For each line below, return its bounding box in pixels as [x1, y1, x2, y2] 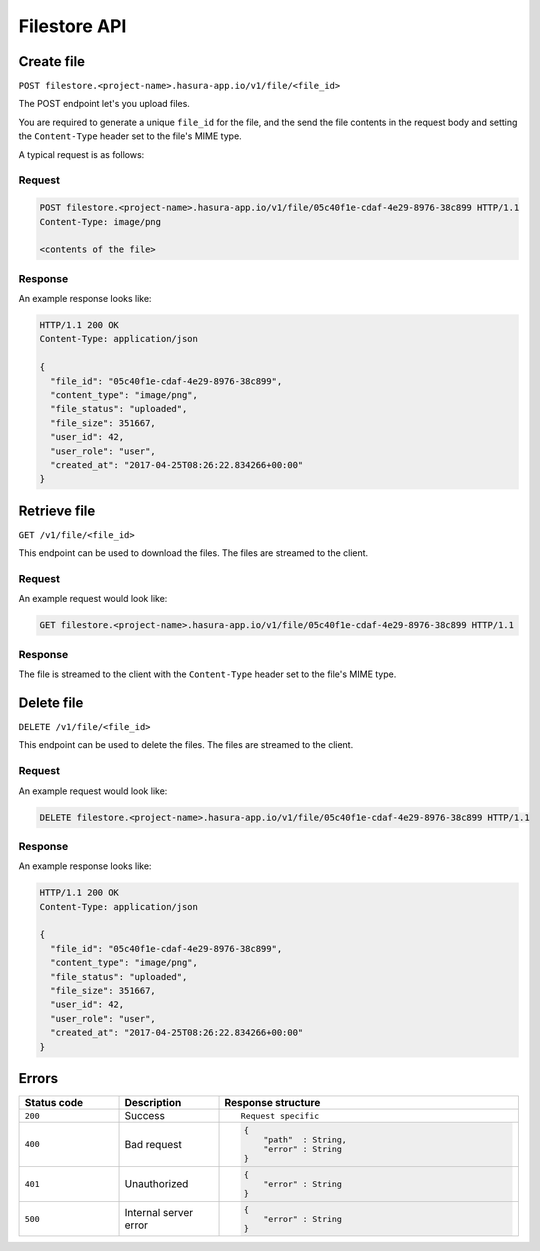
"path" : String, [263, 1134, 347, 1145]
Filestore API [18, 15, 127, 37]
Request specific [240, 1110, 320, 1121]
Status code [24, 1096, 84, 1110]
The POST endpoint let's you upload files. [18, 98, 190, 110]
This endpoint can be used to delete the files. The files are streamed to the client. [18, 739, 354, 751]
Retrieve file [18, 502, 96, 519]
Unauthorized [124, 1177, 189, 1191]
